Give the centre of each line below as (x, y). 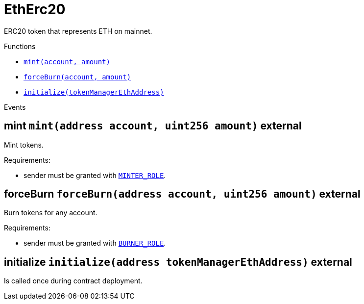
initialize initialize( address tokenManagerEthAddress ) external (178, 262)
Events (15, 107)
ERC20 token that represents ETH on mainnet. (78, 31)
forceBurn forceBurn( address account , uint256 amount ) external (182, 194)
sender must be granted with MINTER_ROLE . (95, 175)
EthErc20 (35, 9)
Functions (20, 46)
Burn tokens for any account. (51, 213)
